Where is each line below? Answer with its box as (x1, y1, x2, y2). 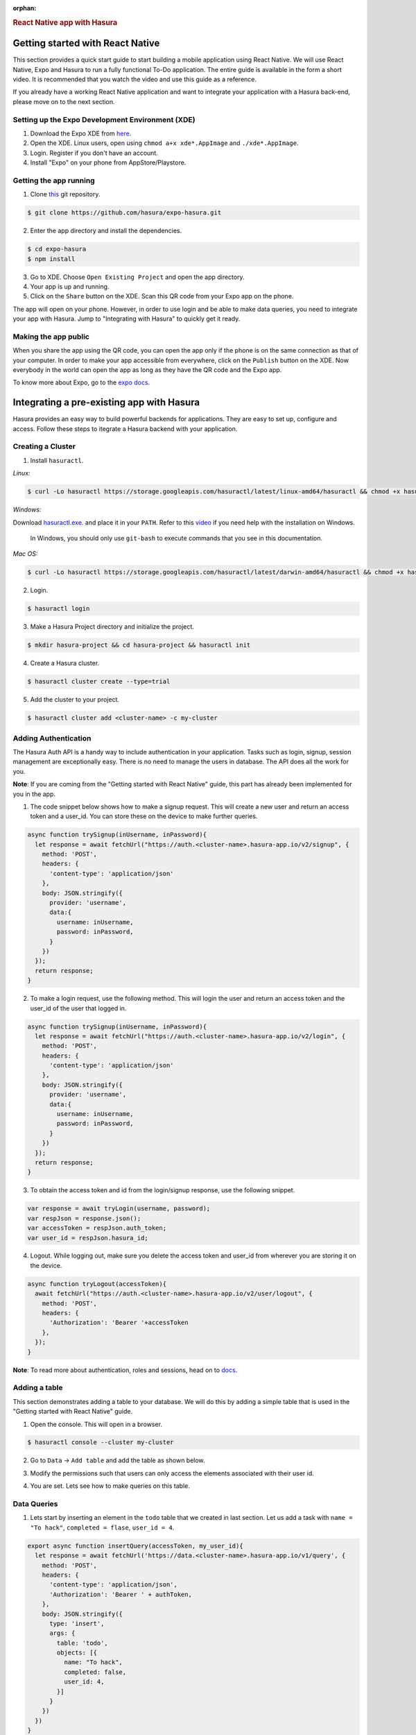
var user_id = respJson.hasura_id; (27, 1234, 148, 1242)
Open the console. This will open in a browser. (30, 1420, 163, 1428)
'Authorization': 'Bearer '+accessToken (49, 1319, 189, 1327)
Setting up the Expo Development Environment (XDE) (12, 115, 196, 124)
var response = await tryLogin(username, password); (27, 1205, 211, 1212)
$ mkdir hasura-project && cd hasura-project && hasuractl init (27, 641, 251, 649)
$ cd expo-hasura (27, 245, 87, 253)
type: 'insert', (49, 1619, 105, 1627)
